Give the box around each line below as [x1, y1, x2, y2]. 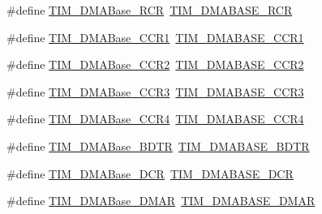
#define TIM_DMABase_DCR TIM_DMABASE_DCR [6, 165, 294, 182]
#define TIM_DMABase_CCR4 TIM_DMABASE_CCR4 [6, 110, 304, 127]
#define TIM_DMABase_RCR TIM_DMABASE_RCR [6, 2, 293, 18]
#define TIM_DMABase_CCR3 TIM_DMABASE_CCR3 [6, 83, 304, 100]
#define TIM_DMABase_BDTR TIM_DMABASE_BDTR [6, 137, 310, 154]
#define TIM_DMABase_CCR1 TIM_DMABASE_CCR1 [6, 28, 304, 45]
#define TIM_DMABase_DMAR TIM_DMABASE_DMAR [6, 192, 316, 209]
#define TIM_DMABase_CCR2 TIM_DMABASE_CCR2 [6, 56, 304, 73]
